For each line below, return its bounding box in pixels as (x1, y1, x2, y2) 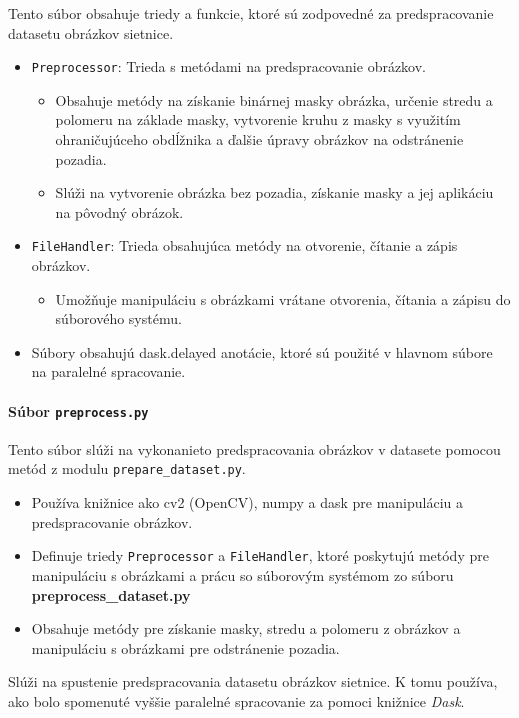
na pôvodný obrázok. (55, 201, 184, 222)
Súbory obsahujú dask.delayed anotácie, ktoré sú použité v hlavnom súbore (31, 341, 493, 362)
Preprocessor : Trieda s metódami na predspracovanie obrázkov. (31, 56, 427, 77)
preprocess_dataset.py (31, 584, 191, 605)
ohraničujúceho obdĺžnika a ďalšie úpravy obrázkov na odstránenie (55, 129, 464, 150)
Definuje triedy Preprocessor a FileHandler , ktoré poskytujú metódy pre (31, 545, 489, 566)
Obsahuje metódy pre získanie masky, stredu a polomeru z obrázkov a (31, 618, 461, 639)
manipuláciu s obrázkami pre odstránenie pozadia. (31, 637, 340, 658)
